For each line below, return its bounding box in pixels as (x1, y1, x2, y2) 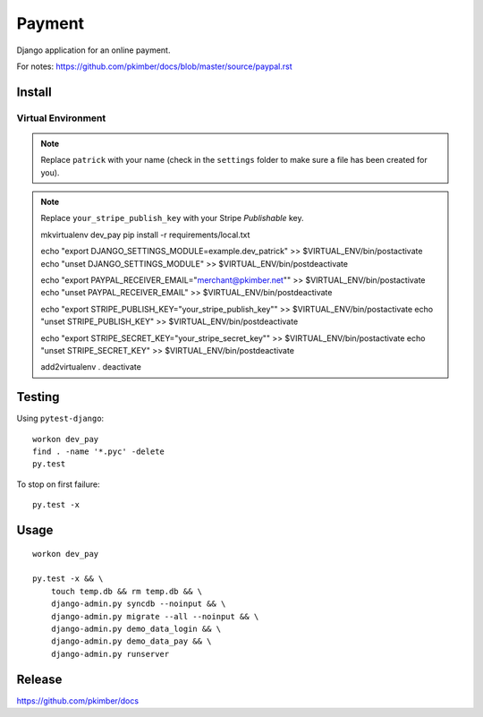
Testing (16, 389, 60, 405)
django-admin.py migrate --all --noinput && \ (50, 611, 259, 621)
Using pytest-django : (16, 413, 105, 424)
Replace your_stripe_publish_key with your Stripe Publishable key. (40, 213, 304, 224)
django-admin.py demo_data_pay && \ (50, 636, 212, 646)
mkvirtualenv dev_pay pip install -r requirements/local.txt (40, 229, 250, 240)
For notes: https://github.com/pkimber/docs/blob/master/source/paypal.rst (16, 61, 292, 72)
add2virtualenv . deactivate (40, 362, 142, 372)
